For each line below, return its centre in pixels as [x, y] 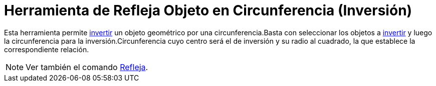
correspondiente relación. [47, 49]
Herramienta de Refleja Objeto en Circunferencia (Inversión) [208, 10]
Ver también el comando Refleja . [87, 67]
